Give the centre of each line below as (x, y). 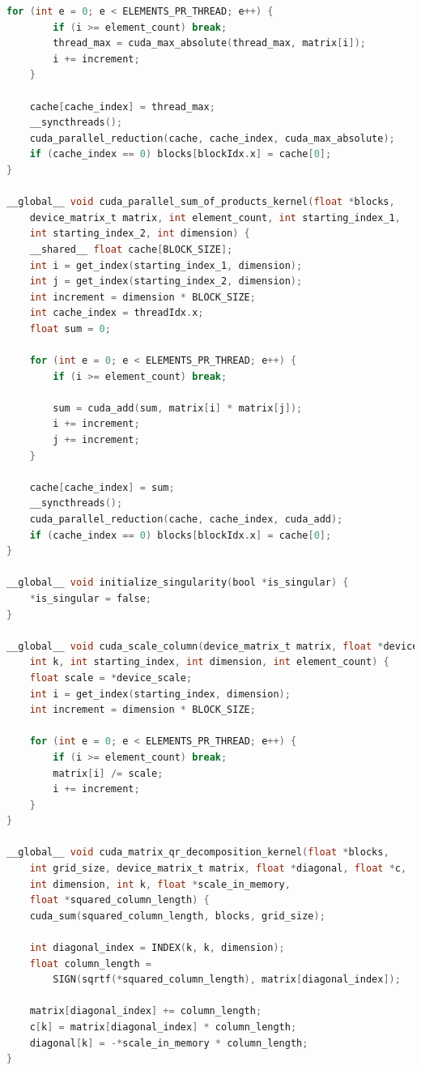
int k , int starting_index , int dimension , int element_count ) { (209, 662)
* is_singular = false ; (91, 598)
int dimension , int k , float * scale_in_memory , (160, 884)
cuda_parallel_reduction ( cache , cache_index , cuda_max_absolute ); (212, 138)
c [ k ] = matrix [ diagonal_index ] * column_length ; (163, 1027)
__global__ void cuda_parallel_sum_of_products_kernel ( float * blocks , (201, 202)
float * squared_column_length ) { (119, 900)
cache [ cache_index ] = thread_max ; (122, 107)
